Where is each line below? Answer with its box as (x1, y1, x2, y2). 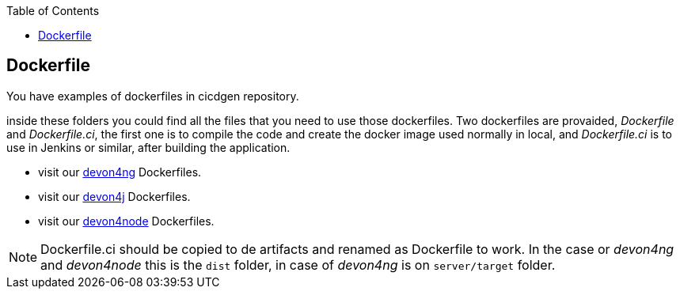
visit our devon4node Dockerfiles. (38, 214, 215, 228)
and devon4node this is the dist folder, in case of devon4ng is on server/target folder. (40, 256, 556, 273)
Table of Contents (6, 4, 100, 17)
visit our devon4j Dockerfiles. (38, 189, 191, 203)
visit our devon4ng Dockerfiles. (38, 165, 202, 179)
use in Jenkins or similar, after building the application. (6, 140, 291, 154)
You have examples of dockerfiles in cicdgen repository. (6, 89, 299, 103)
